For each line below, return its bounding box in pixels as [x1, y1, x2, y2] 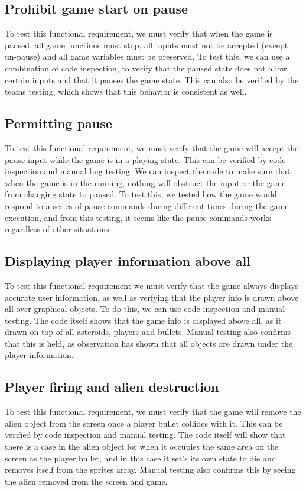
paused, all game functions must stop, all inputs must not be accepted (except [5, 38, 288, 51]
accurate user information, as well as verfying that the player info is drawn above [5, 291, 299, 303]
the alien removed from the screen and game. [5, 474, 168, 487]
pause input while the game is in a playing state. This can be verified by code [5, 153, 286, 165]
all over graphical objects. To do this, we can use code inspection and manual [5, 303, 285, 315]
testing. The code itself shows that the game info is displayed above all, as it [5, 314, 282, 326]
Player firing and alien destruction [5, 378, 219, 396]
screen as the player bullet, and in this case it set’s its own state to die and [5, 451, 276, 464]
